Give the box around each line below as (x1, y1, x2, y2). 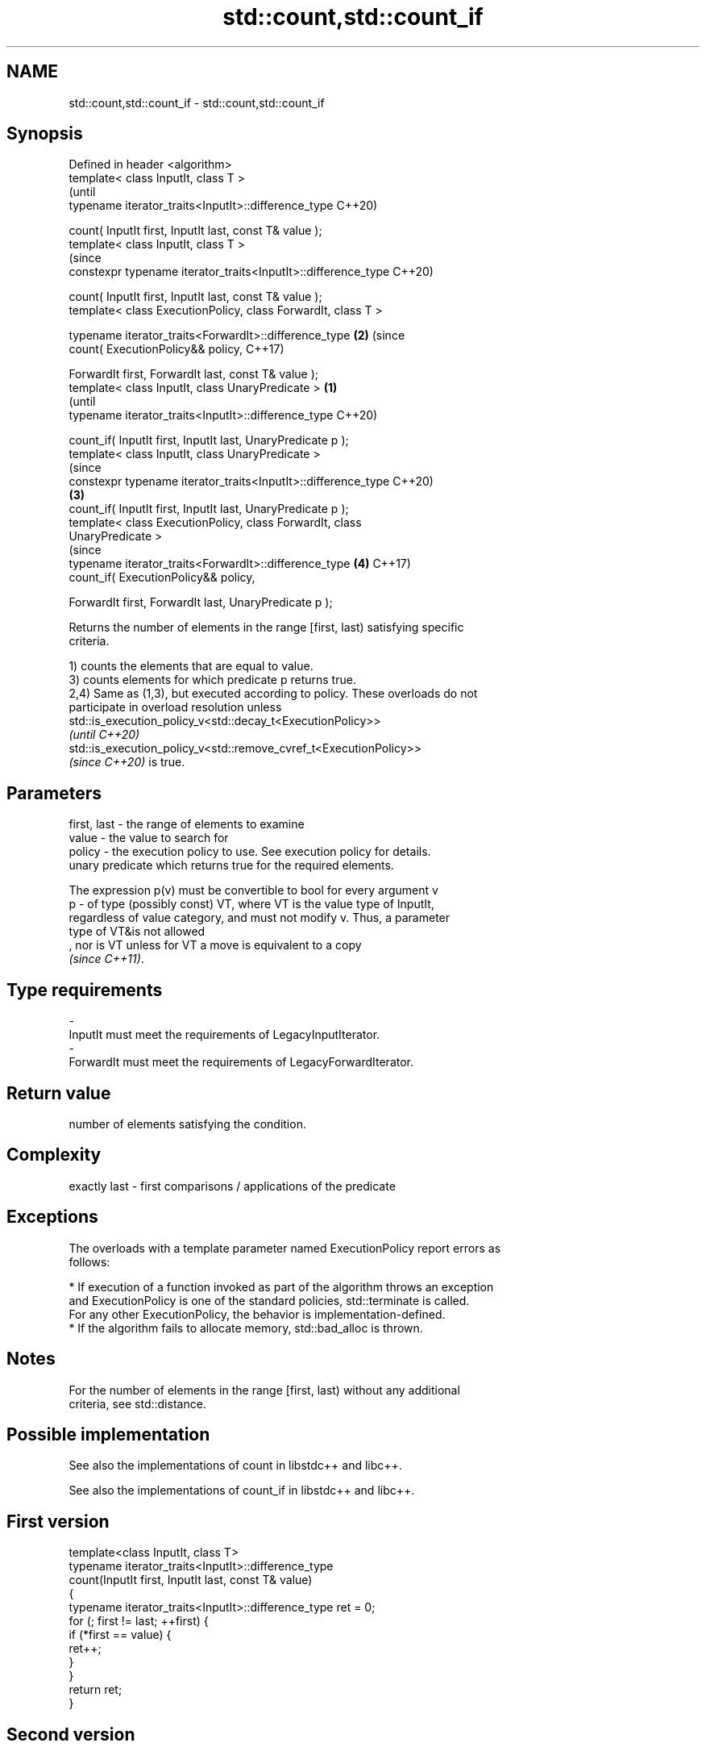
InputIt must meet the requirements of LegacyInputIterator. (69, 1028, 380, 1042)
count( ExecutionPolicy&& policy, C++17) (69, 342, 284, 356)
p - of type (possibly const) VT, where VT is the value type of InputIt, (69, 897, 434, 911)
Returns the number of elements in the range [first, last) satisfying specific (69, 620, 464, 635)
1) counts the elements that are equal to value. (69, 659, 314, 673)
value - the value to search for (69, 831, 229, 845)
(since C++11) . (69, 952, 144, 966)
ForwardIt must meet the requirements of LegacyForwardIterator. (69, 1055, 414, 1069)
